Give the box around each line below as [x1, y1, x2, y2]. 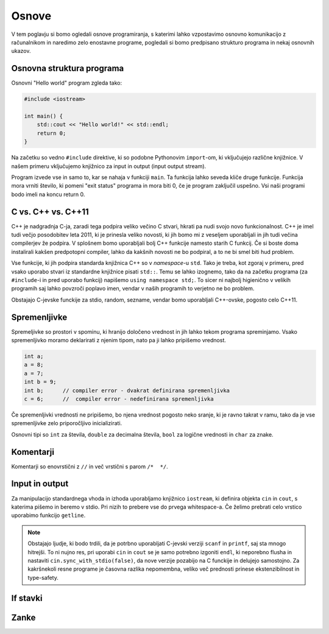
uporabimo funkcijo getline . [11, 512, 86, 519]
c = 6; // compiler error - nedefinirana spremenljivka [24, 395, 214, 402]
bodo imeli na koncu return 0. [11, 191, 85, 198]
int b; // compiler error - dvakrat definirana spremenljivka [24, 387, 230, 394]
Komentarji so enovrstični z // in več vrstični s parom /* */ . [11, 463, 169, 470]
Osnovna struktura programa [11, 63, 124, 74]
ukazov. [11, 48, 31, 55]
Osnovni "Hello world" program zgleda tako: [11, 79, 122, 86]
